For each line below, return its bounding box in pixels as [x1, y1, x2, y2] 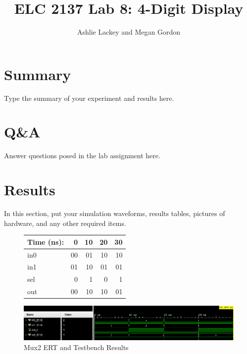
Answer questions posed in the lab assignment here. [4, 150, 160, 161]
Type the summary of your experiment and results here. [4, 92, 174, 103]
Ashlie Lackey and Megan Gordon [77, 27, 181, 37]
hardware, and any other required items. [4, 218, 126, 228]
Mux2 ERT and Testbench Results [24, 342, 129, 352]
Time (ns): [27, 236, 64, 247]
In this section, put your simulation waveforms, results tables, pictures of [4, 208, 225, 219]
